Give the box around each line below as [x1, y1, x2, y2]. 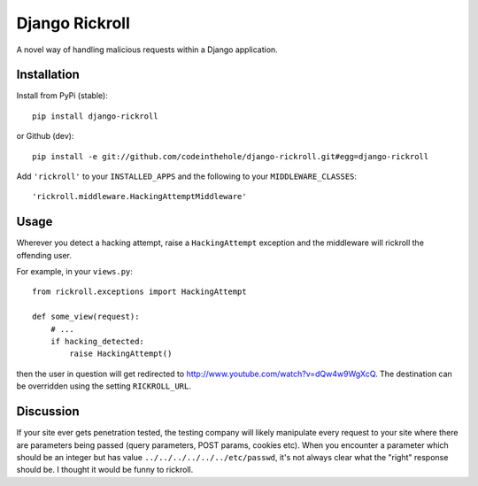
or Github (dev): [16, 131, 74, 142]
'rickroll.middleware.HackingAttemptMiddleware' [32, 191, 247, 202]
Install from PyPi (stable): [16, 90, 108, 101]
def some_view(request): [32, 312, 140, 322]
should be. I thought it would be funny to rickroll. [16, 465, 194, 475]
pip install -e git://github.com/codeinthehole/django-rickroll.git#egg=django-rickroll [32, 151, 429, 161]
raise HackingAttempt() [69, 349, 173, 359]
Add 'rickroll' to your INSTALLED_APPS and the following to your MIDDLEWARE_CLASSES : [16, 171, 358, 181]
